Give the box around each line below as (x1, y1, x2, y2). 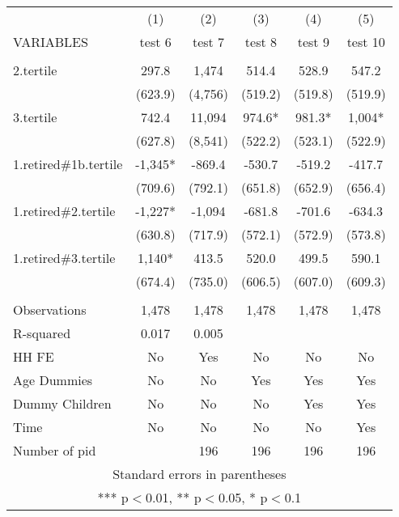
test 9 (297, 32, 329, 51)
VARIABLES (13, 32, 88, 51)
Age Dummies (13, 371, 93, 389)
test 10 (346, 32, 385, 51)
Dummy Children (13, 394, 112, 413)
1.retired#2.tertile (13, 201, 116, 220)
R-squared (13, 324, 71, 342)
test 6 (139, 32, 172, 51)
